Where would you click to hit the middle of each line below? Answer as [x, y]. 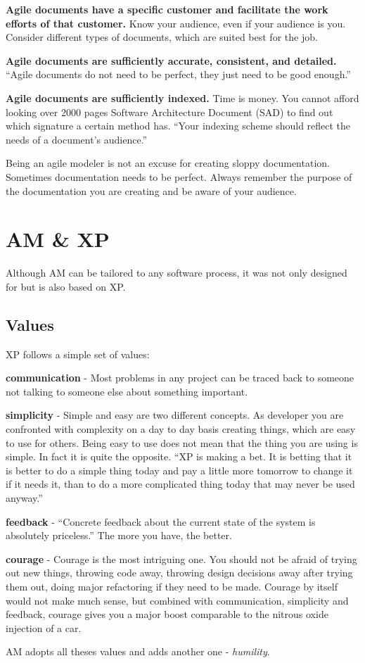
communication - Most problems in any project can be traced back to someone [180, 378]
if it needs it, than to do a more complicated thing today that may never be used [180, 484]
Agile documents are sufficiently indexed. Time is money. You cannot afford [182, 97]
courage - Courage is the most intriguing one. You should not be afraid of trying [181, 558]
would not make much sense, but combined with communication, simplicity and [177, 600]
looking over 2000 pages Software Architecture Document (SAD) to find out [169, 112]
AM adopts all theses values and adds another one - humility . [138, 651]
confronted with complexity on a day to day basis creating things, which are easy [181, 429]
